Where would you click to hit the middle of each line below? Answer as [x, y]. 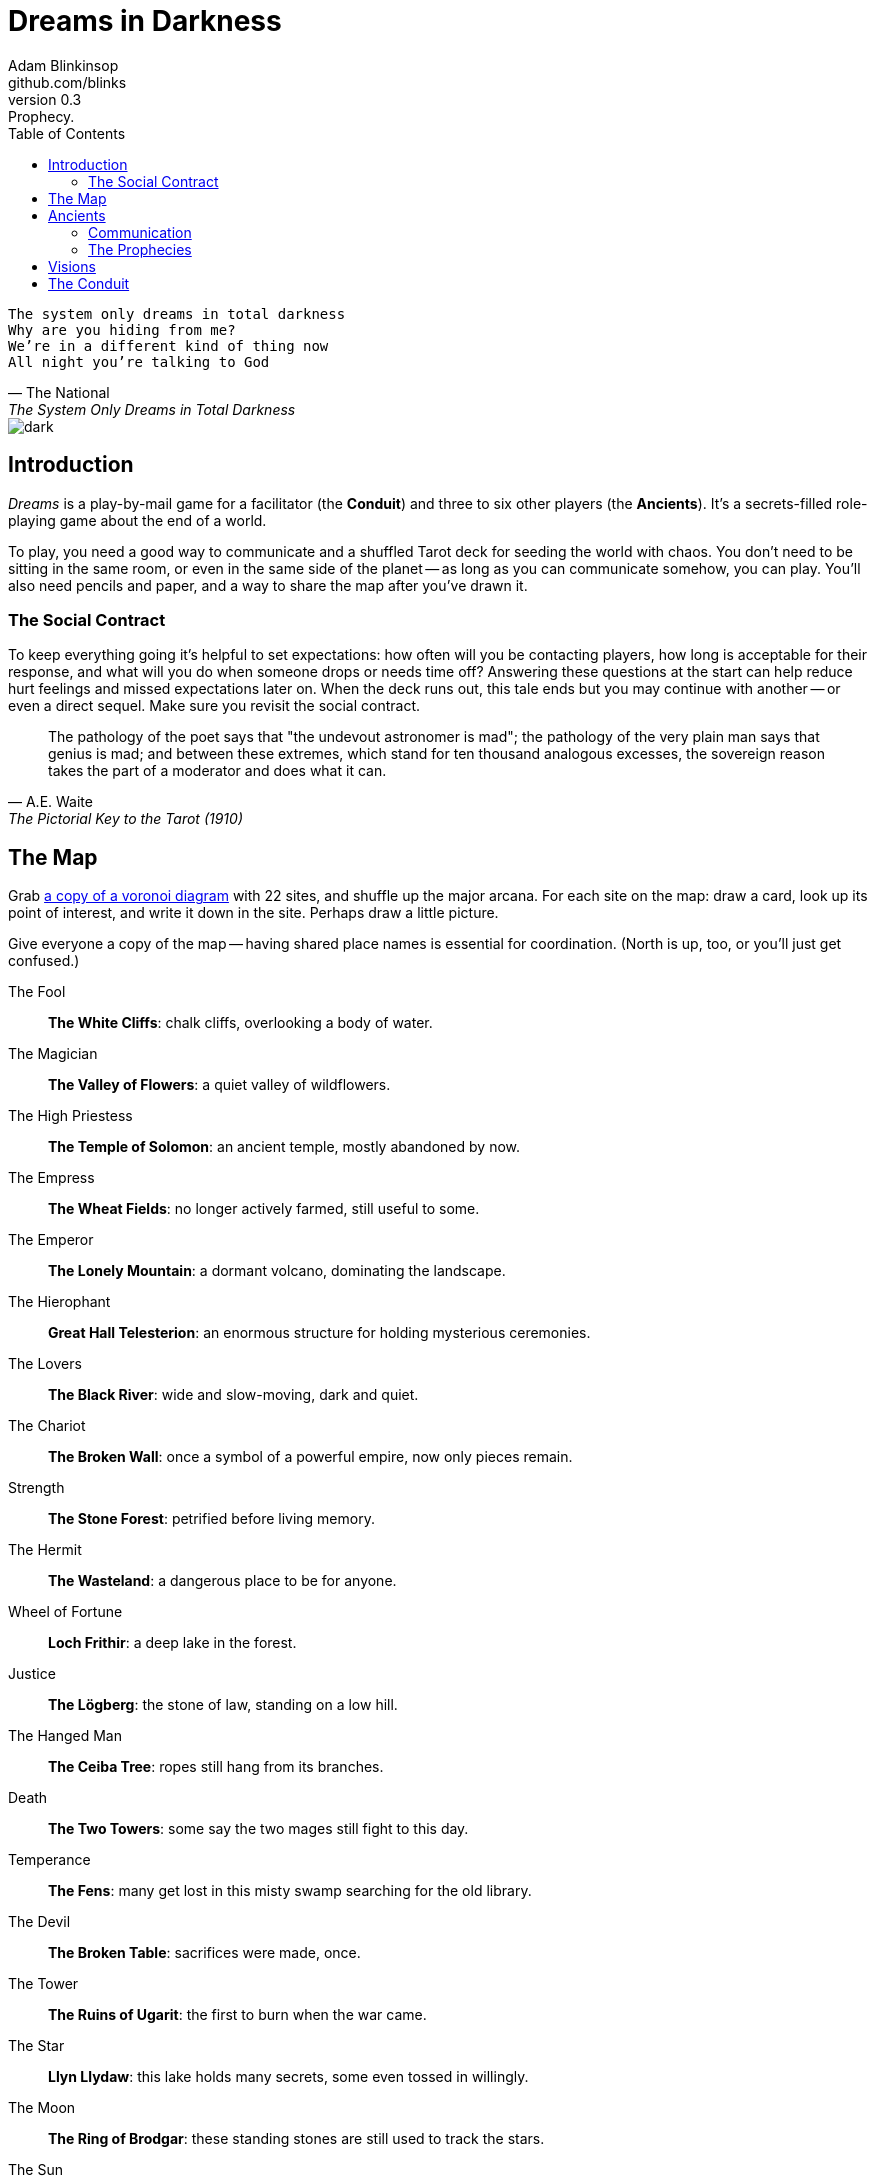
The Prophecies [140, 249]
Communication [140, 232]
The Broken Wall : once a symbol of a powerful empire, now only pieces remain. [310, 1457]
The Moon [42, 2108]
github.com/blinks [67, 82]
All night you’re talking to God [139, 361]
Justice [32, 1674]
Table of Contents [67, 133]
